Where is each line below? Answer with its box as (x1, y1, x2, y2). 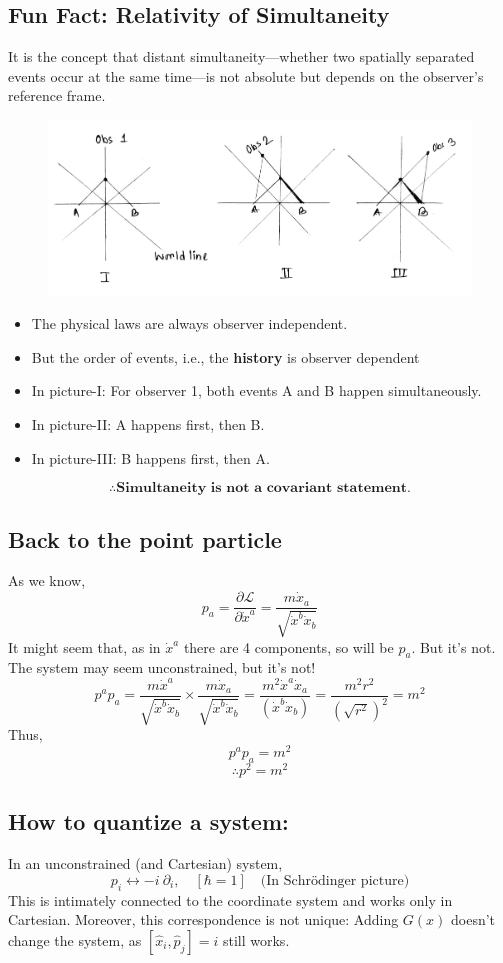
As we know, (8, 570, 86, 591)
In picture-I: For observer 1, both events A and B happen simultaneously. (31, 380, 482, 401)
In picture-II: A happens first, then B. (31, 414, 265, 435)
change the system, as (8, 929, 142, 950)
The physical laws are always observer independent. (31, 313, 348, 334)
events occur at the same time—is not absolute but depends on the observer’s (8, 65, 484, 86)
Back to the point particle (8, 523, 282, 554)
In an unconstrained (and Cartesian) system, (8, 853, 283, 874)
